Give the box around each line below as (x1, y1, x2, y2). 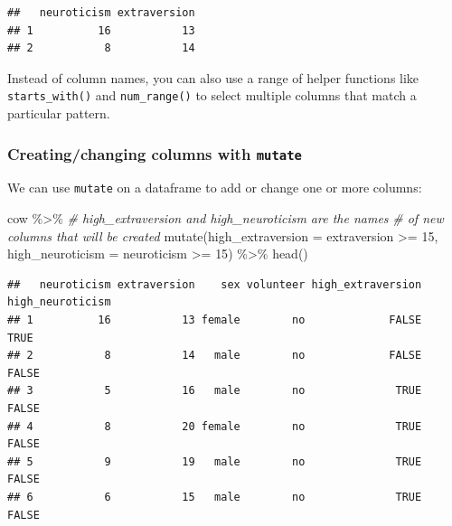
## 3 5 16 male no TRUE (7, 384, 422, 398)
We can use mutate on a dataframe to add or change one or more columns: (7, 178, 422, 197)
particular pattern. (7, 104, 110, 123)
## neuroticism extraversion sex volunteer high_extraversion (7, 277, 422, 291)
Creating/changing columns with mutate (7, 142, 302, 164)
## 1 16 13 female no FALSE (7, 314, 422, 327)
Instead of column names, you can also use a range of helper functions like (7, 68, 419, 87)
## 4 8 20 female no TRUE (7, 419, 422, 433)
